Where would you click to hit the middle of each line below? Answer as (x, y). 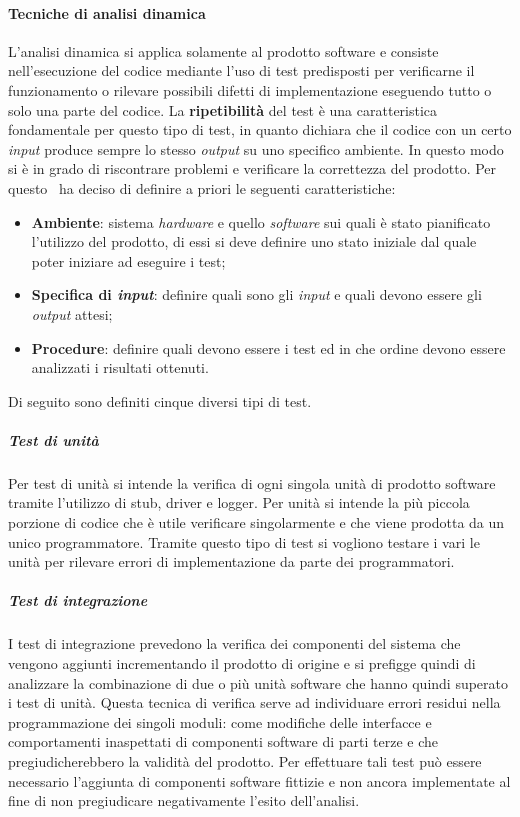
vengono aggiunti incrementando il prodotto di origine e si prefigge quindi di (242, 662)
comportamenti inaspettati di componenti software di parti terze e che (223, 741)
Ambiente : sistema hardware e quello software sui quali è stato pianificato (261, 221)
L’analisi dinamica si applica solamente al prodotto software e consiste (223, 50)
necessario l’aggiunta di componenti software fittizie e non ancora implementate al (259, 780)
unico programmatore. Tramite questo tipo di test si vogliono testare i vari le (244, 541)
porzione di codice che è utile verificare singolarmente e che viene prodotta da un (256, 522)
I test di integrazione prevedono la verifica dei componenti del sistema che (234, 643)
